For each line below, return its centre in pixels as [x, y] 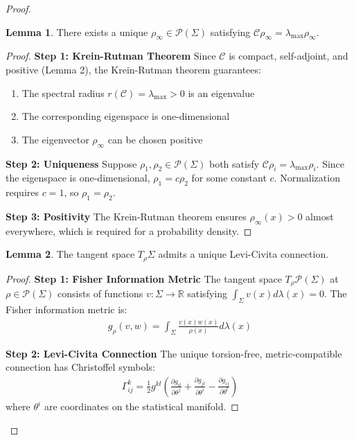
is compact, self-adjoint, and [289, 56]
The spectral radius [63, 93]
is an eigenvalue [221, 93]
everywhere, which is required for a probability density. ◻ [129, 230]
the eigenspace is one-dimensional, [78, 178]
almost [320, 216]
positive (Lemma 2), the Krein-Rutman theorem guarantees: [133, 69]
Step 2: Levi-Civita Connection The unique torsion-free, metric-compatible [174, 353]
